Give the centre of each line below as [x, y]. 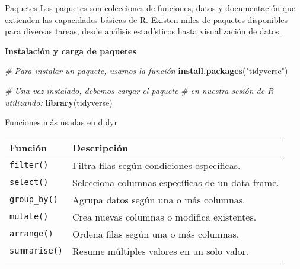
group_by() [34, 200]
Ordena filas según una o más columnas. [156, 234]
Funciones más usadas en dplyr [61, 122]
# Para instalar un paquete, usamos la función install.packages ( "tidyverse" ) [146, 71]
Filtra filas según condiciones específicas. [157, 165]
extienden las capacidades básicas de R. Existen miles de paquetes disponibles [146, 19]
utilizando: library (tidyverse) [59, 102]
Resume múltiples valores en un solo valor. [161, 251]
